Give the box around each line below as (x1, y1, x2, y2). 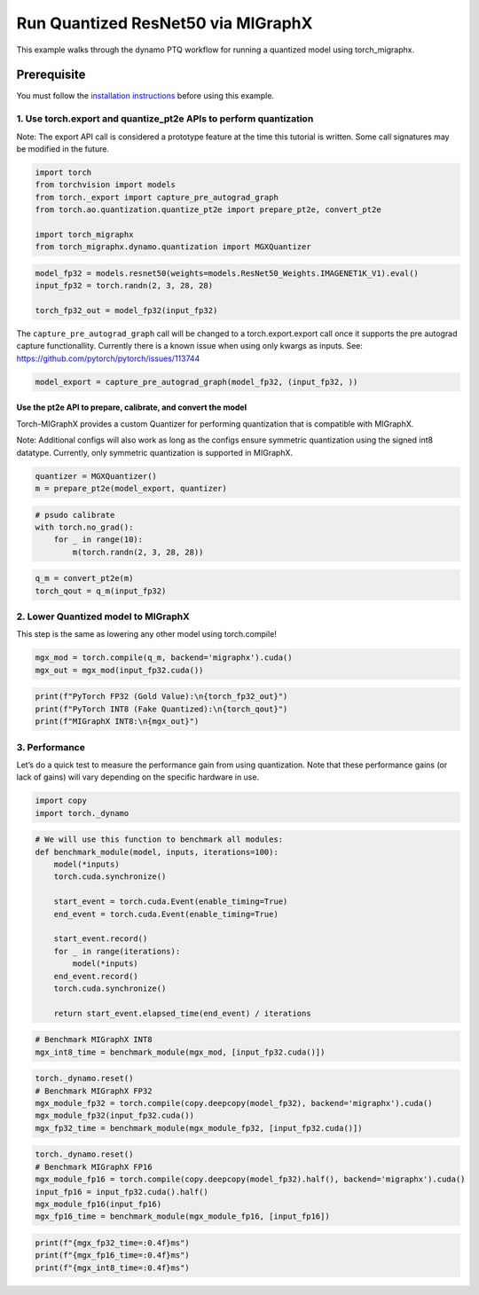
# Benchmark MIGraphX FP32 (35, 1086, 153, 1095)
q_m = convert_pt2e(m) (35, 573, 134, 584)
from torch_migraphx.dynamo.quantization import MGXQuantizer (35, 242, 311, 252)
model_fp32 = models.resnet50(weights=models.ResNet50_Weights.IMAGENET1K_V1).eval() (35, 268, 419, 279)
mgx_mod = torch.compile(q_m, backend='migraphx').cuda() (35, 653, 293, 663)
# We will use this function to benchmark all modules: (35, 835, 284, 844)
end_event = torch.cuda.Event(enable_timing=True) (53, 909, 279, 919)
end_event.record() (53, 971, 139, 981)
